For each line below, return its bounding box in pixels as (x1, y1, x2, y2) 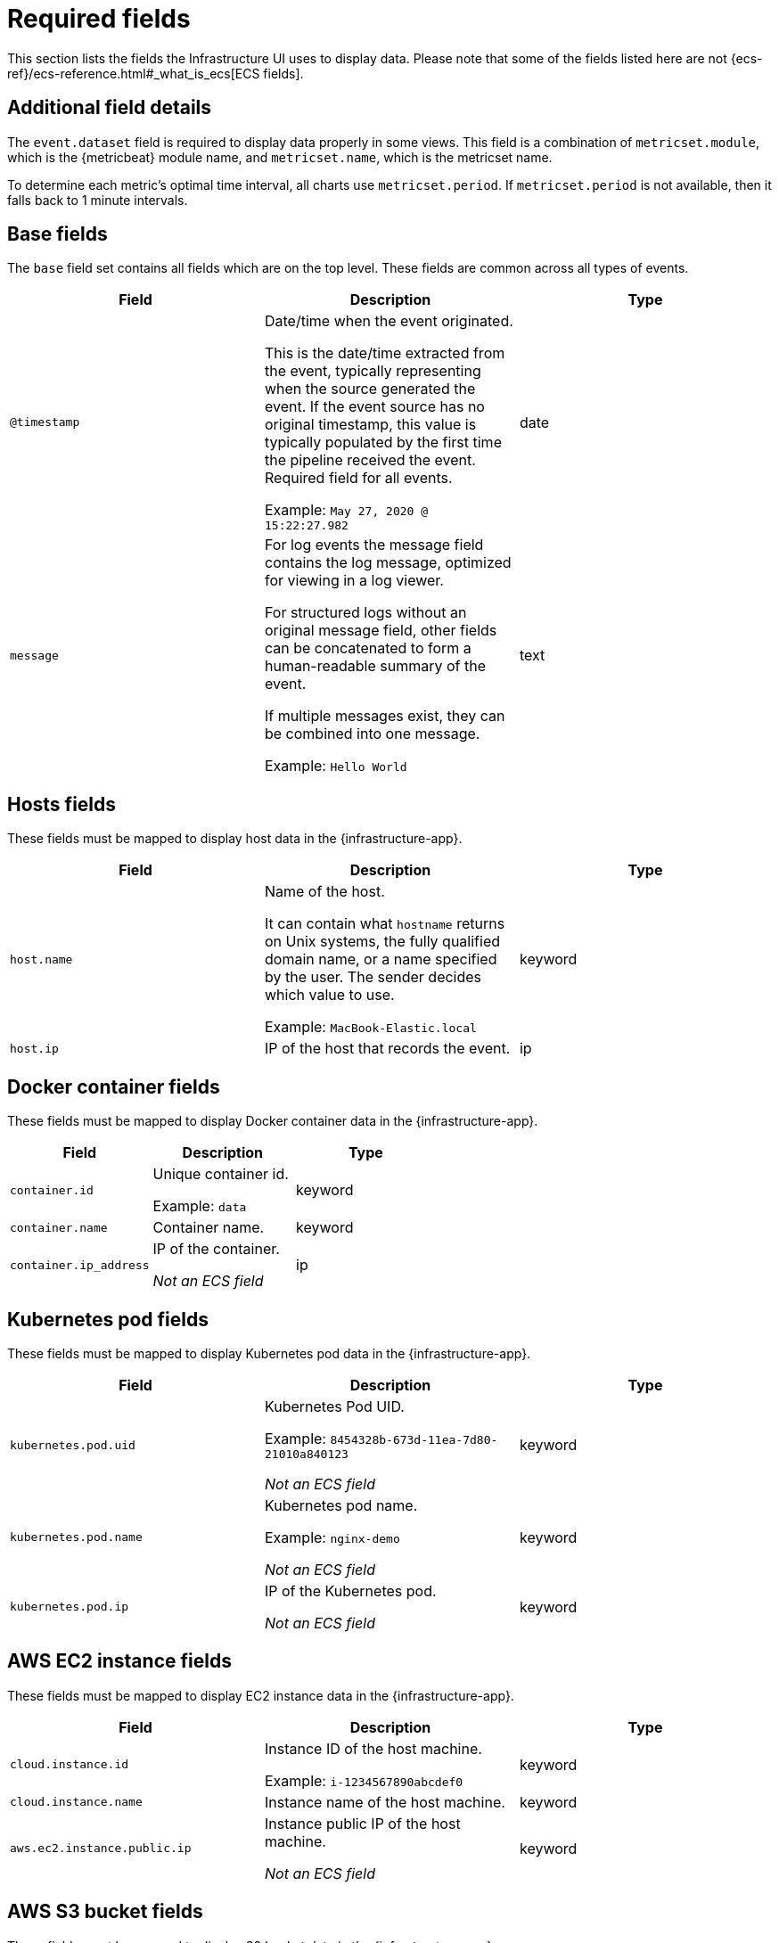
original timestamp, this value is (264, 415, 477, 434)
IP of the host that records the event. (264, 1039, 511, 1058)
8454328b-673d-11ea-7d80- (330, 1432, 498, 1447)
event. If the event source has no (264, 398, 485, 416)
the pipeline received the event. (264, 451, 476, 470)
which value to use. (264, 986, 395, 1004)
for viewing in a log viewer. (264, 571, 444, 590)
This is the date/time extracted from (264, 344, 505, 363)
